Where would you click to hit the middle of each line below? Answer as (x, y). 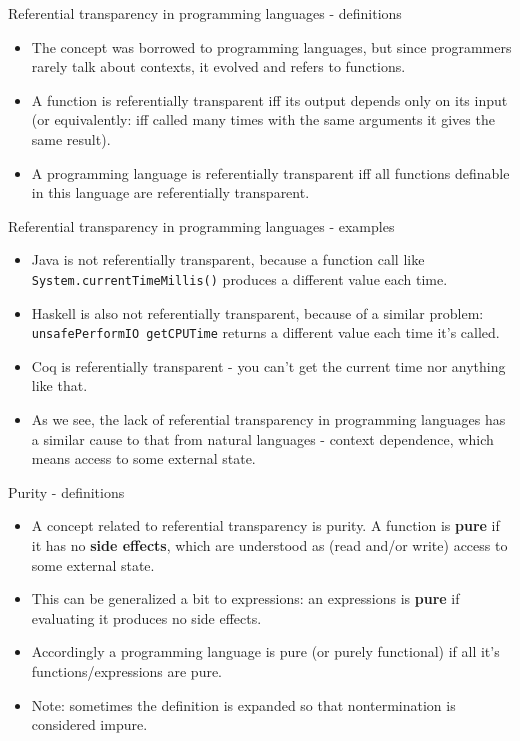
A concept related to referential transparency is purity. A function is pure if (265, 525)
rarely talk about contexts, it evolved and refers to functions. (218, 66)
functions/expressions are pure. (127, 670)
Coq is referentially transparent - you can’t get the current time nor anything (268, 365)
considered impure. (89, 724)
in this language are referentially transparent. (170, 192)
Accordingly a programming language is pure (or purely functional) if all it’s (265, 651)
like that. (59, 385)
